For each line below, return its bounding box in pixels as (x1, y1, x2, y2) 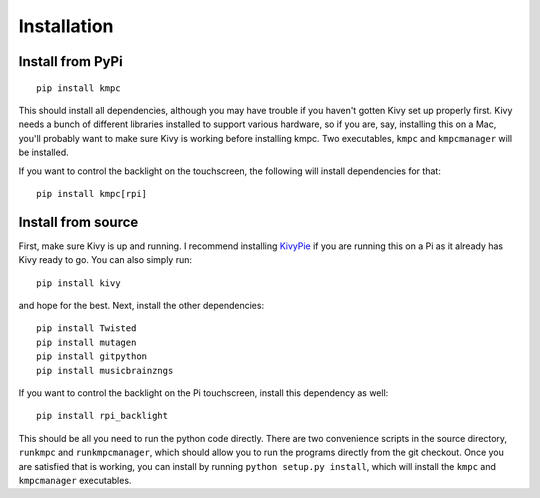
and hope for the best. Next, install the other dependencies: (18, 299, 265, 311)
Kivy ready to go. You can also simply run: (18, 254, 193, 266)
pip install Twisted (36, 323, 137, 334)
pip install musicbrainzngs (36, 365, 174, 376)
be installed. (18, 146, 69, 159)
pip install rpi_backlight (36, 410, 169, 422)
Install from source (18, 213, 139, 230)
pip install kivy (36, 277, 121, 289)
